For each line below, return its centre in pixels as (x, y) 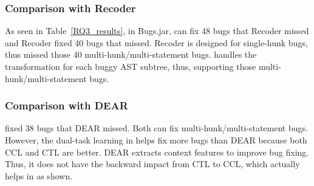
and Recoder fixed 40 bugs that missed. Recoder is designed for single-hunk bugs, (156, 42)
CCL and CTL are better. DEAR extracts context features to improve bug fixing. (157, 152)
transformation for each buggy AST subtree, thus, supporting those (131, 66)
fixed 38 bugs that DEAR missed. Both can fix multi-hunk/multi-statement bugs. (156, 128)
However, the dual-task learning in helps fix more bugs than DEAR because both (156, 140)
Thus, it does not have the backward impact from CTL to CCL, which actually (152, 164)
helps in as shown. (39, 175)
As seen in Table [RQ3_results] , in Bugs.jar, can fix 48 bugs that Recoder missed (157, 31)
